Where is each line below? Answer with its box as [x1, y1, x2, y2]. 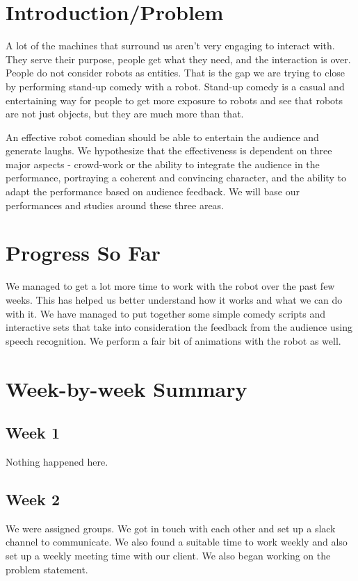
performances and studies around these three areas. [6, 197, 225, 212]
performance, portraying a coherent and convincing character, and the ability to [6, 170, 346, 185]
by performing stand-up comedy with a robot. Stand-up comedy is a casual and [6, 79, 345, 93]
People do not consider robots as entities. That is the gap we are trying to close [6, 65, 345, 80]
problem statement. [6, 562, 88, 576]
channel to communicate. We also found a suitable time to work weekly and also [6, 534, 348, 549]
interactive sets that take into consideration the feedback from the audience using [6, 320, 352, 334]
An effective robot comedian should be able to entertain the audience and [6, 129, 319, 144]
